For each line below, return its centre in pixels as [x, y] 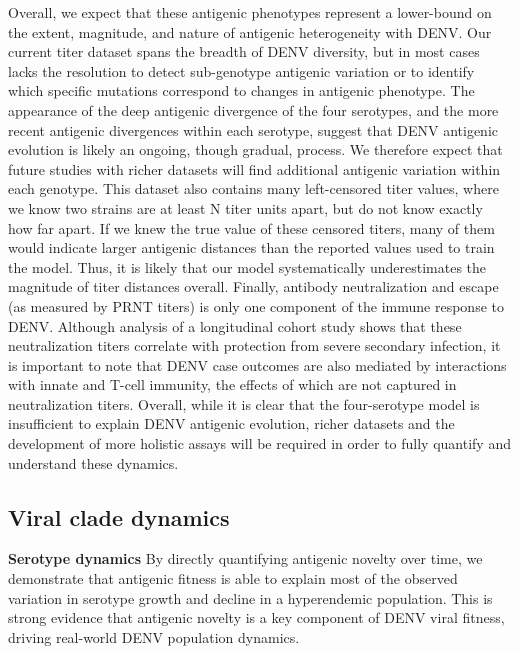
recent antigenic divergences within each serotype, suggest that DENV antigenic [253, 129]
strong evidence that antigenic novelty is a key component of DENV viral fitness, [256, 617]
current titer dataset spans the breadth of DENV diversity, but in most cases [244, 51]
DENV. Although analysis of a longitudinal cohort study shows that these [235, 325]
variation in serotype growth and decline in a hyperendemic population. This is [250, 597]
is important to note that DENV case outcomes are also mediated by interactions [257, 364]
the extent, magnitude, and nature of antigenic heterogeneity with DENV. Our [250, 31]
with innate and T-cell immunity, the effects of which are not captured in [232, 384]
